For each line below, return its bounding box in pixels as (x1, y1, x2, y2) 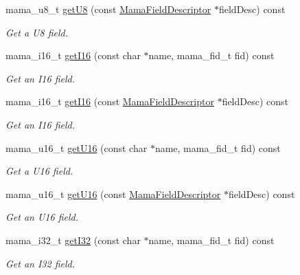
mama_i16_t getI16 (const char (5, 48, 141, 63)
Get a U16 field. (5, 164, 73, 178)
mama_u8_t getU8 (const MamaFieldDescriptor (5, 2, 211, 16)
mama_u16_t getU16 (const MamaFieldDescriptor (5, 186, 221, 201)
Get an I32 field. (5, 256, 76, 270)
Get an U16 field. (5, 210, 79, 224)
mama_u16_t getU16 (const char (5, 140, 148, 155)
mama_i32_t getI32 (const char (5, 232, 141, 247)
